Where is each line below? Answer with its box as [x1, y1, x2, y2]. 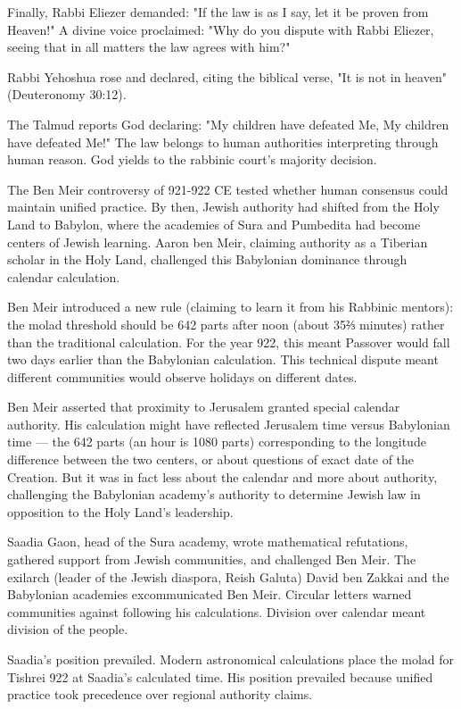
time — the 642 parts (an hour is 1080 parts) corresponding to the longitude [7, 432, 426, 451]
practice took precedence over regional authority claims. [7, 685, 313, 704]
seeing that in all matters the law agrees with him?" [7, 38, 291, 56]
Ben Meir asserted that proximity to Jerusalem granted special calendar [7, 397, 400, 416]
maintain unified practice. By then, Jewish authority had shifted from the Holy [7, 197, 440, 216]
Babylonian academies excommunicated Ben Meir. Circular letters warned [7, 585, 412, 604]
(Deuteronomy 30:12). [7, 85, 127, 104]
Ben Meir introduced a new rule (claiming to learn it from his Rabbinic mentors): [7, 297, 454, 316]
